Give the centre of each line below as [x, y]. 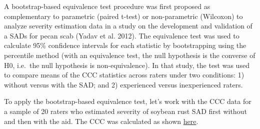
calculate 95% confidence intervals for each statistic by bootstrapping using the [125, 45]
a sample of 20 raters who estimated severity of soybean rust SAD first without [125, 111]
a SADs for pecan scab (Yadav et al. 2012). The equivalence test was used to [122, 35]
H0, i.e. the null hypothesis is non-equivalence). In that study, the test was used [127, 65]
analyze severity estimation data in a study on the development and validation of [128, 26]
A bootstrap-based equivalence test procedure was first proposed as [107, 6]
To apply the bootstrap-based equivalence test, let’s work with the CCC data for [128, 101]
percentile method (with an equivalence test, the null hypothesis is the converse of [130, 55]
